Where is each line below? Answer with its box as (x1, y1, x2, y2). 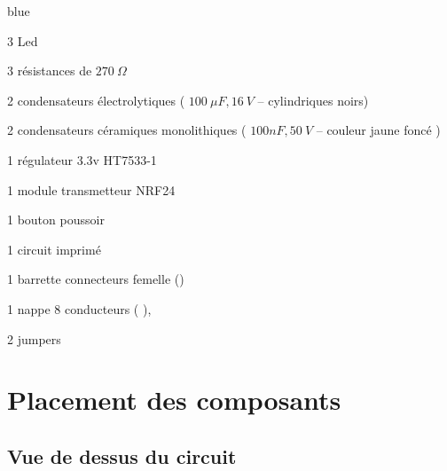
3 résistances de (7, 61, 92, 80)
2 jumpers (7, 329, 61, 348)
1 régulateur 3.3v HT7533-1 (7, 150, 157, 169)
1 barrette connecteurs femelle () (7, 270, 184, 288)
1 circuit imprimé (7, 239, 101, 258)
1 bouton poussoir (7, 210, 105, 229)
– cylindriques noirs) (257, 90, 369, 109)
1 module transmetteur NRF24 (7, 180, 176, 199)
